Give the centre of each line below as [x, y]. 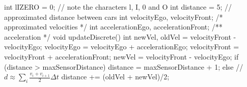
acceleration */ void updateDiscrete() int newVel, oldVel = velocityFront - [120, 36]
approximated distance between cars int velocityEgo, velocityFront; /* [114, 17]
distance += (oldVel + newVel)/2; [115, 77]
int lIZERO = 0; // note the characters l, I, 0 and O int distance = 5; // [118, 7]
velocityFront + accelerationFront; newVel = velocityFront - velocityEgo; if [121, 56]
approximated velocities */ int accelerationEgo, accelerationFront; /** [113, 27]
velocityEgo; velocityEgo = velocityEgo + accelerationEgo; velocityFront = [122, 47]
